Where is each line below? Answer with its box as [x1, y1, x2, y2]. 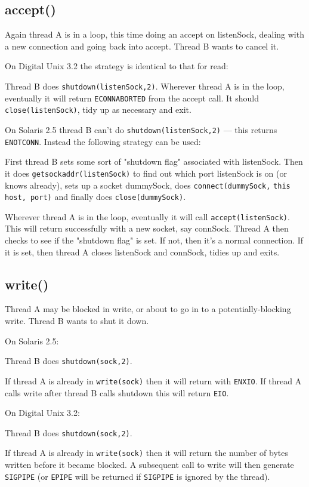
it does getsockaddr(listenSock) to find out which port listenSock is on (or [5, 167, 287, 179]
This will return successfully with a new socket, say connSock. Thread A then [5, 222, 289, 235]
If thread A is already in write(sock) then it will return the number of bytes [5, 446, 289, 459]
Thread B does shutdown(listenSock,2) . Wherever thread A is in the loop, [5, 79, 285, 92]
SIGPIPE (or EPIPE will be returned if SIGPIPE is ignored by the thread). [5, 470, 270, 482]
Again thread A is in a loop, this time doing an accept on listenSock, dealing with [5, 28, 304, 41]
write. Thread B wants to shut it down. [5, 315, 149, 327]
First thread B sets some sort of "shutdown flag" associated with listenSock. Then [5, 155, 303, 168]
